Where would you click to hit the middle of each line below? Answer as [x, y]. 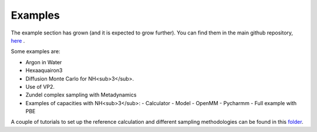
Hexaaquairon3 [44, 71]
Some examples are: [36, 51]
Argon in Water [44, 62]
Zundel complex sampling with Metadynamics [81, 95]
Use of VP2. [40, 86]
